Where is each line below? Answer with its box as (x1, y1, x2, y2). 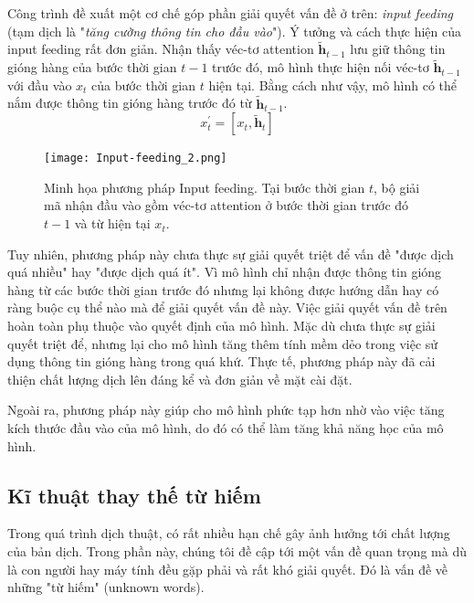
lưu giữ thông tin (350, 39, 446, 58)
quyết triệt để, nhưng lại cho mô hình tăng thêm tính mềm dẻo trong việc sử (7, 333, 438, 353)
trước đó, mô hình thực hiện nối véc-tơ (212, 58, 429, 77)
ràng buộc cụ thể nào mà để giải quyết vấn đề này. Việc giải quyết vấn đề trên (7, 298, 448, 317)
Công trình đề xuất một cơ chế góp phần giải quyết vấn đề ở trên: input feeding (7, 4, 453, 22)
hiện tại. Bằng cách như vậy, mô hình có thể (208, 75, 458, 94)
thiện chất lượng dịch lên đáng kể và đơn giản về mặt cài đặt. (7, 369, 353, 388)
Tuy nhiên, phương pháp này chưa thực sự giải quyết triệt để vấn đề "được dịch (7, 244, 454, 263)
